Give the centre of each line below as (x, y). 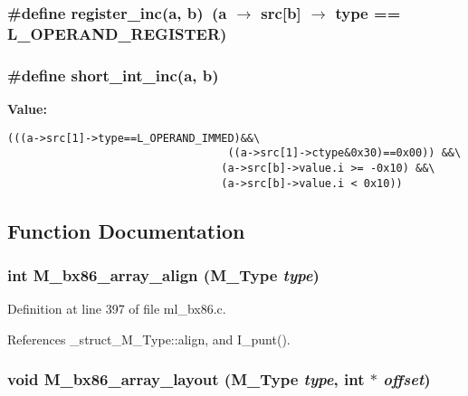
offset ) (407, 379)
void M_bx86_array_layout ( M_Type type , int (186, 379)
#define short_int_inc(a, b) (113, 75)
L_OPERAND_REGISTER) (117, 33)
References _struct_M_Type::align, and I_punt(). (149, 339)
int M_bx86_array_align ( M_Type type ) (163, 274)
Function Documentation (126, 230)
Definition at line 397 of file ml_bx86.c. (117, 309)
